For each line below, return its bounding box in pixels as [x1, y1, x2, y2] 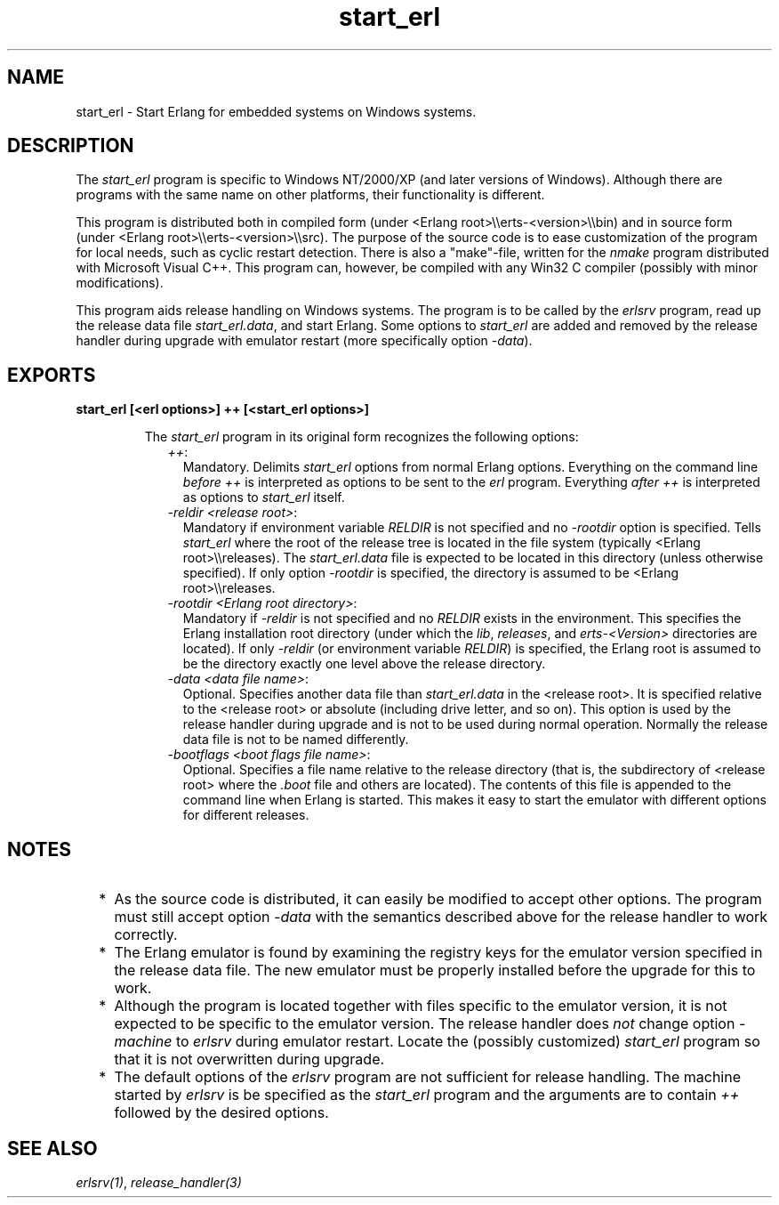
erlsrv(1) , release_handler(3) [76, 1174, 242, 1190]
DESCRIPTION [7, 134, 134, 158]
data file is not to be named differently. [182, 732, 409, 748]
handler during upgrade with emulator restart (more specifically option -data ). [76, 333, 533, 349]
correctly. [114, 926, 178, 944]
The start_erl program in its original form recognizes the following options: [144, 429, 579, 445]
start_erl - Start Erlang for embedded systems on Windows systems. [76, 103, 477, 119]
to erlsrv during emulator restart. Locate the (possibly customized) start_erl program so [175, 1032, 760, 1051]
